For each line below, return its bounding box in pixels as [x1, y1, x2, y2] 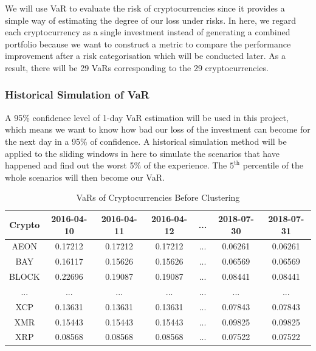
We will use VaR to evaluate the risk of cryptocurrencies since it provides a [5, 2, 285, 14]
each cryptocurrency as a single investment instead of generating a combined [5, 26, 290, 38]
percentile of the [242, 159, 303, 172]
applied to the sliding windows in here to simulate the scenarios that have [5, 147, 280, 159]
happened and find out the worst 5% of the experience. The [5, 159, 227, 172]
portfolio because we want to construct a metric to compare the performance [5, 37, 291, 50]
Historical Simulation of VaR [5, 87, 149, 102]
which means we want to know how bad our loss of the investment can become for [5, 123, 311, 136]
